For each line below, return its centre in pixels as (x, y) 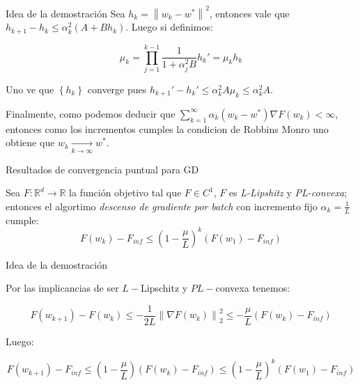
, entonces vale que (249, 13)
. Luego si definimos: (169, 27)
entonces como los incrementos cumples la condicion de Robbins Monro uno (167, 128)
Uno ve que (30, 89)
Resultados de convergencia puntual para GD (102, 169)
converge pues (117, 89)
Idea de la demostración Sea (65, 13)
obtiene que (30, 142)
